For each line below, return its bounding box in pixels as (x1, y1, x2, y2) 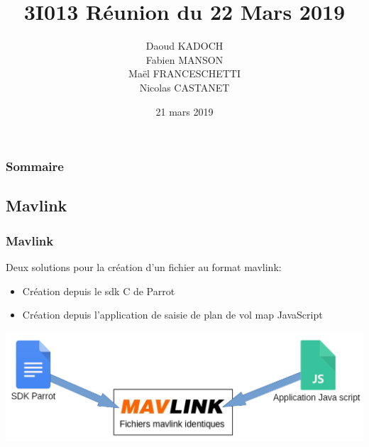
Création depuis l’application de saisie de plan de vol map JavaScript (22, 307, 323, 322)
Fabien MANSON (145, 52, 224, 67)
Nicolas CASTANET (139, 79, 230, 94)
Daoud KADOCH (145, 38, 224, 53)
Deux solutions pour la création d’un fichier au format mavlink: (6, 260, 282, 275)
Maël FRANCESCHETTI (128, 66, 241, 81)
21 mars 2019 (155, 104, 214, 118)
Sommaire (6, 158, 64, 175)
